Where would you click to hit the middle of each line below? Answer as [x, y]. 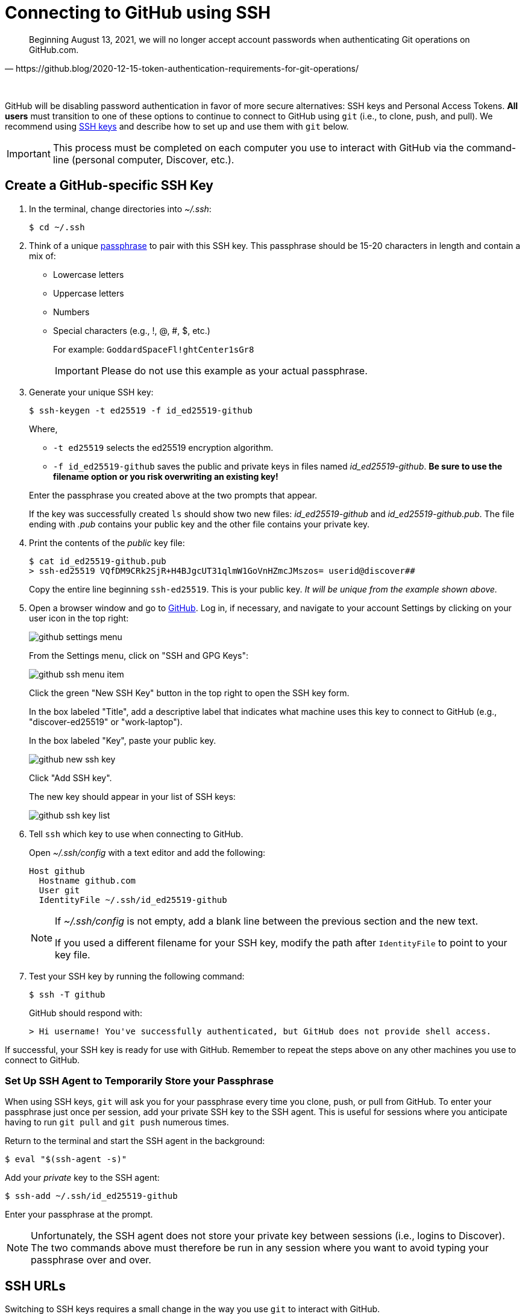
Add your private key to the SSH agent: [82, 1178]
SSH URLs [35, 1286]
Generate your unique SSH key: [91, 392]
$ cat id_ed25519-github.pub [98, 561]
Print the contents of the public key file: [107, 542]
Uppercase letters [89, 293]
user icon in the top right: [79, 618]
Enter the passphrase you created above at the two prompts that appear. [173, 495]
